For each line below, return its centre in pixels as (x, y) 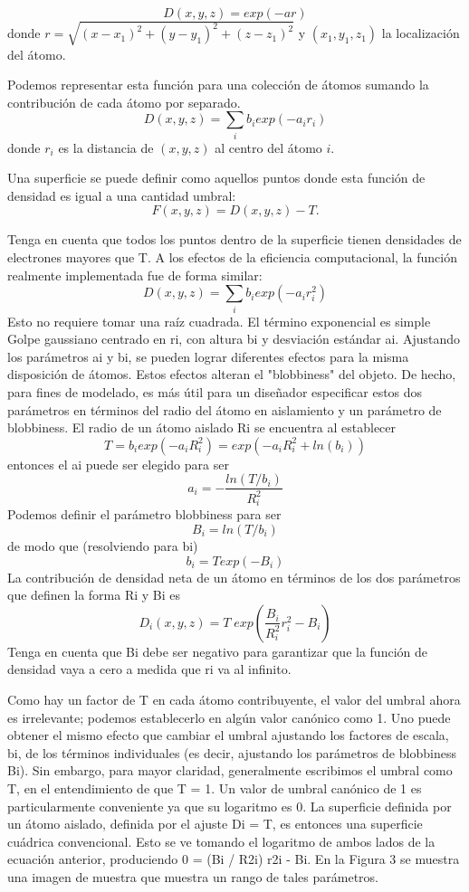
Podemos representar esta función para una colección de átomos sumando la (218, 85)
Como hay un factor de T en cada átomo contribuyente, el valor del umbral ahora (234, 699)
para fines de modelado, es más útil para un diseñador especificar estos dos (215, 391)
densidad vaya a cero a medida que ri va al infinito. (149, 669)
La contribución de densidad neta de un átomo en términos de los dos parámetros (234, 577)
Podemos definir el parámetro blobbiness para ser (144, 514)
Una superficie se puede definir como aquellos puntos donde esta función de (216, 178)
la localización (421, 33)
